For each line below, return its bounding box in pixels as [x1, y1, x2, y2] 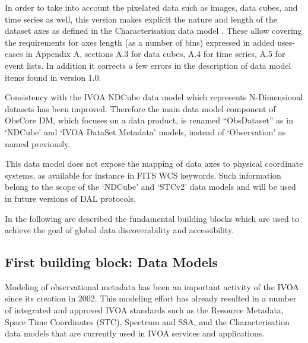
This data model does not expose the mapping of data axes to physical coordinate [5, 157, 303, 170]
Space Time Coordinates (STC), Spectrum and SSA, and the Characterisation [5, 315, 290, 328]
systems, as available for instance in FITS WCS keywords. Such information [5, 169, 281, 181]
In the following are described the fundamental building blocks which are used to [5, 212, 299, 224]
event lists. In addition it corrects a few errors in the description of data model [5, 59, 291, 71]
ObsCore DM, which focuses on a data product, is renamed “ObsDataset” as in [5, 114, 293, 126]
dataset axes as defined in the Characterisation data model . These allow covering [5, 24, 302, 37]
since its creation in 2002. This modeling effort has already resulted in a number [5, 292, 297, 304]
